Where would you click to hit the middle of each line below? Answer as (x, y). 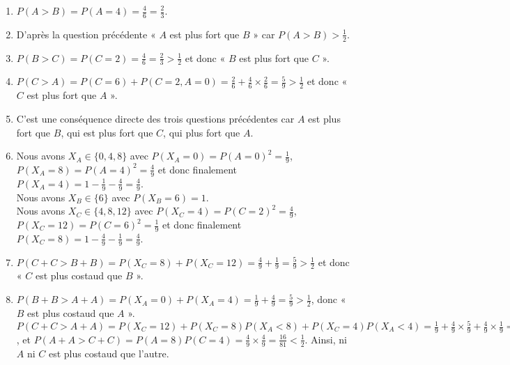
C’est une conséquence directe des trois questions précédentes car (155, 118)
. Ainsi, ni (326, 339)
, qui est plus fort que (107, 132)
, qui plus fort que (202, 132)
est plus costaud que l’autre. (109, 353)
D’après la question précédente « (86, 34)
